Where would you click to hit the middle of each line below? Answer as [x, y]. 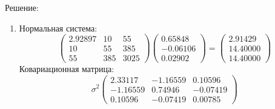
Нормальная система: [58, 28]
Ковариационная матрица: [67, 69]
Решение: [22, 7]
